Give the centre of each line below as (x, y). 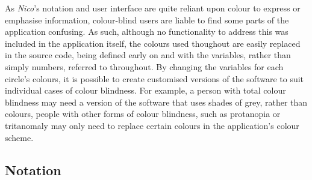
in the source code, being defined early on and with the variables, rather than (148, 55)
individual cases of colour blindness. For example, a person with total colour (145, 90)
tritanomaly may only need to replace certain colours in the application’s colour (152, 125)
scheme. (19, 137)
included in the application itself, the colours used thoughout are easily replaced (153, 43)
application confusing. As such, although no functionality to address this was (147, 31)
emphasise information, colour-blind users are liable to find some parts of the (147, 19)
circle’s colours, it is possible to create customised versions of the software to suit (154, 78)
